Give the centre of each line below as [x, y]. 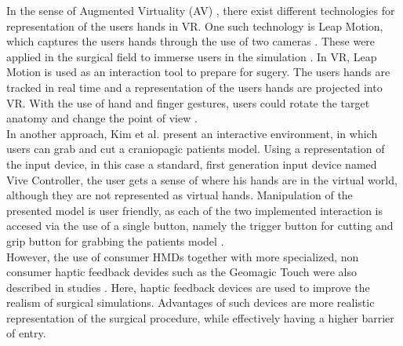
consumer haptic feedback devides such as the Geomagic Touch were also [182, 272]
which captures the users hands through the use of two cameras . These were [191, 41]
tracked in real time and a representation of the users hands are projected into [194, 87]
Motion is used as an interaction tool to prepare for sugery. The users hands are [198, 72]
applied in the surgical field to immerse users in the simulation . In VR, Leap [192, 56]
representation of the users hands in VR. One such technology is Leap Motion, [195, 25]
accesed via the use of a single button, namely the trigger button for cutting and [200, 226]
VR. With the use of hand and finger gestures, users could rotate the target [188, 102]
